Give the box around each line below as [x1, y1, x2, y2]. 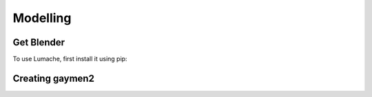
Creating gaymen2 [12, 72, 94, 84]
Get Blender [12, 36, 65, 48]
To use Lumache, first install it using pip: [12, 55, 127, 63]
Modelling [12, 10, 72, 25]
